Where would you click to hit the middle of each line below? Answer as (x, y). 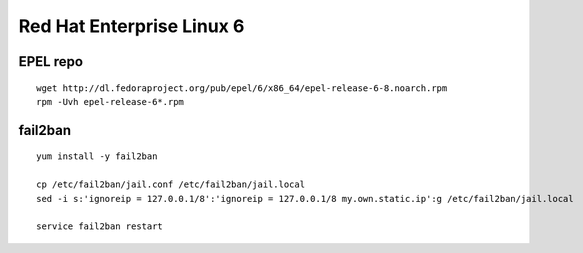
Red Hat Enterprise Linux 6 (131, 26)
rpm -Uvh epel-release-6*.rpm (110, 101)
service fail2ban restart (100, 226)
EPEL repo (51, 61)
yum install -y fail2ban (97, 156)
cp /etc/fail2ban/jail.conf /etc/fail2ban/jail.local (170, 184)
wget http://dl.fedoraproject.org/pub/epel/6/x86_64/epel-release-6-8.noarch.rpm (242, 88)
